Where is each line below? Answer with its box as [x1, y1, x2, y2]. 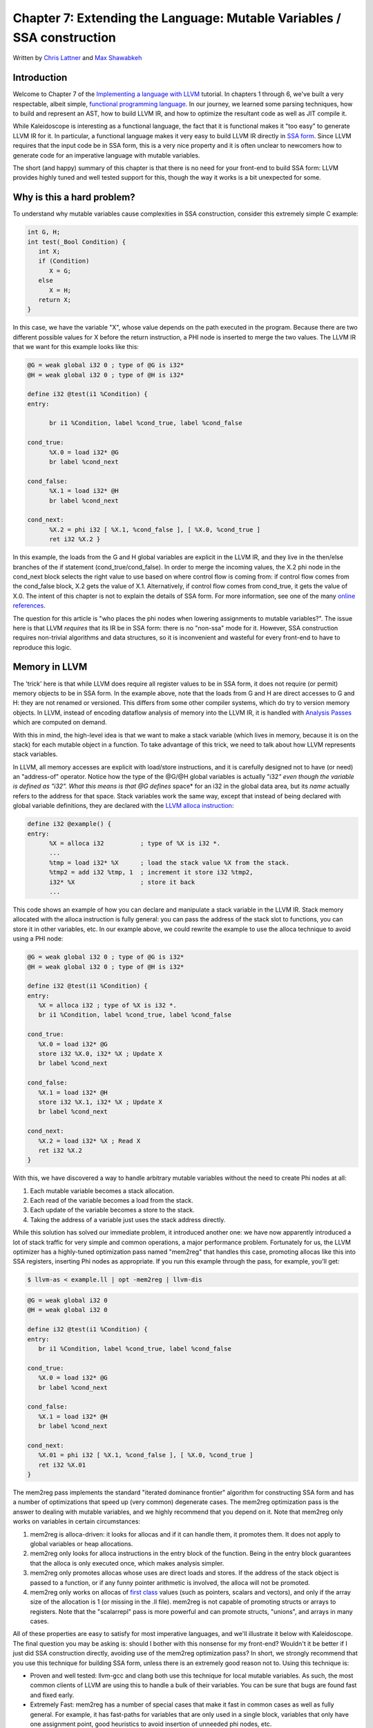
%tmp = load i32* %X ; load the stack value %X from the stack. [49, 858, 290, 867]
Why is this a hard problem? [12, 191, 135, 203]
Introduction [12, 72, 68, 84]
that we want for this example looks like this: [12, 343, 140, 351]
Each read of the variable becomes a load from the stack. [30, 1196, 193, 1205]
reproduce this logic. [12, 643, 72, 651]
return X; [38, 296, 72, 303]
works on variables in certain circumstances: [12, 1517, 141, 1525]
